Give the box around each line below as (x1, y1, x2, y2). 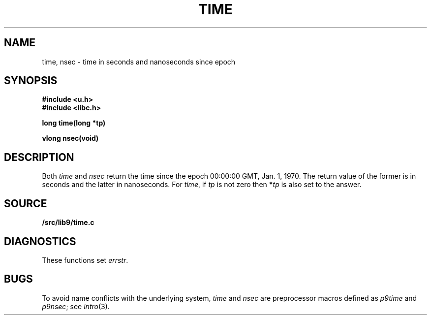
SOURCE (4, 197, 47, 210)
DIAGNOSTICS (4, 235, 76, 248)
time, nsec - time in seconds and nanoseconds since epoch (42, 57, 236, 66)
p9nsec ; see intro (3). (42, 302, 110, 311)
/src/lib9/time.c (42, 218, 94, 227)
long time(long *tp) (42, 119, 106, 128)
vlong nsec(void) (42, 134, 99, 143)
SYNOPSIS (4, 74, 58, 87)
